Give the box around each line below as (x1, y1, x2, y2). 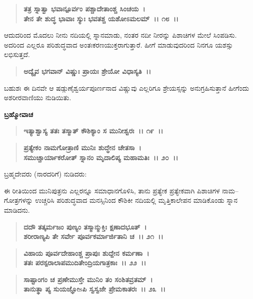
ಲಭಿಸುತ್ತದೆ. (4, 49, 30, 60)
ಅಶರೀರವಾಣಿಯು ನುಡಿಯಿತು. (4, 92, 71, 103)
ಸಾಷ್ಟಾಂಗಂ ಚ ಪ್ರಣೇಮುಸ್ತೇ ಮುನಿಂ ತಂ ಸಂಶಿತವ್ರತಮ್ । (23, 274, 153, 284)
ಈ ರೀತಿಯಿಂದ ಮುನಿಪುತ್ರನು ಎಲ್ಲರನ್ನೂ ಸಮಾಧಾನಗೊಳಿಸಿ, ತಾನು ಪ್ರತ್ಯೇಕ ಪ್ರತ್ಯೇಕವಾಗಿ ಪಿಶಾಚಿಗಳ (4, 185, 220, 195)
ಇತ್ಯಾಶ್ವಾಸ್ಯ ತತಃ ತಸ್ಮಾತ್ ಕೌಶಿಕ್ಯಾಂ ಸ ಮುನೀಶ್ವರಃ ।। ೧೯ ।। (23, 125, 163, 136)
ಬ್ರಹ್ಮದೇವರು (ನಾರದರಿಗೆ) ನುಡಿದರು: (4, 169, 87, 179)
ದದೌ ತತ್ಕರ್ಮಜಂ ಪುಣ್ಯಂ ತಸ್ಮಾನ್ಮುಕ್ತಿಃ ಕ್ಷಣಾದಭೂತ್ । (23, 221, 147, 232)
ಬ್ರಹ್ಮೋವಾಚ (4, 109, 33, 119)
